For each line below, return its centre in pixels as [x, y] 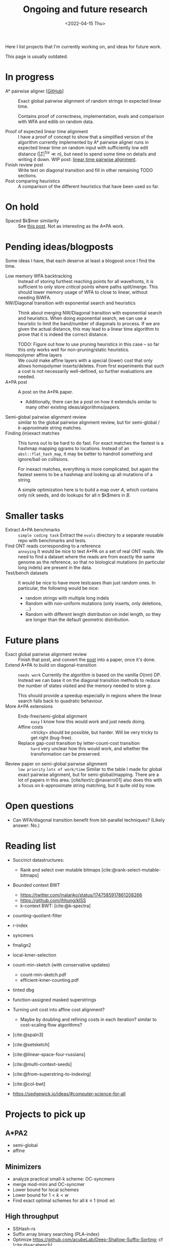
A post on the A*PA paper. [46, 392]
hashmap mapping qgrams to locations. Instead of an [74, 449]
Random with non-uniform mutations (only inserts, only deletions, [94, 604]
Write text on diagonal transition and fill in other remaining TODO [86, 170]
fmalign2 [22, 945]
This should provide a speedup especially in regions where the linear [90, 696]
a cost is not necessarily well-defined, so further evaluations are [85, 371]
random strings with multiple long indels [67, 598]
